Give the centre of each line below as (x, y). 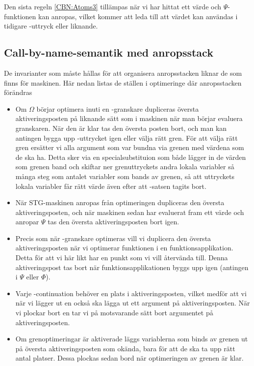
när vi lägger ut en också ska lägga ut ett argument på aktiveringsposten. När (133, 303)
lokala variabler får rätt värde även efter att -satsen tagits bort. (111, 186)
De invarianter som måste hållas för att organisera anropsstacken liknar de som (123, 73)
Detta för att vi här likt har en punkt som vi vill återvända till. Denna (122, 258)
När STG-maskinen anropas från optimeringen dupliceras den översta (120, 202)
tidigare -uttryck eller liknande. (51, 26)
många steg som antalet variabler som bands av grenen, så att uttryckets (125, 176)
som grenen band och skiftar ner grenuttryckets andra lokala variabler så (125, 167)
